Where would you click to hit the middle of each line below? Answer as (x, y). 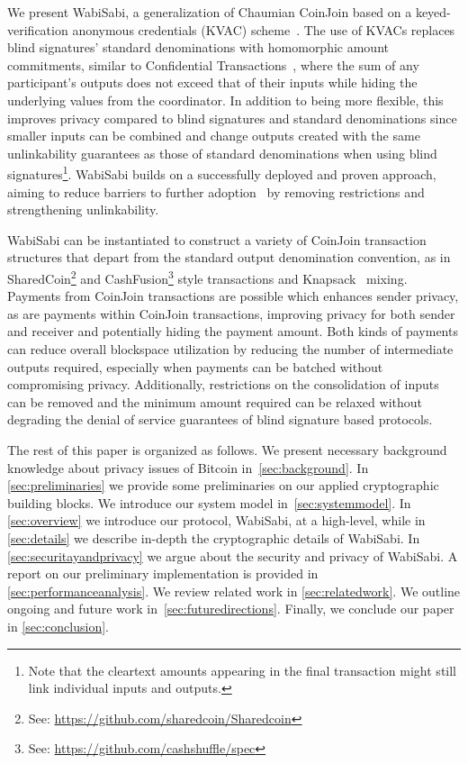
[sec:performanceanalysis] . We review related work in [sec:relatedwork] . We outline (234, 591)
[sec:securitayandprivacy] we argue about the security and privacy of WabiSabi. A (233, 555)
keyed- (433, 12)
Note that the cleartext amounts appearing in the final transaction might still (242, 670)
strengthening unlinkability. (83, 209)
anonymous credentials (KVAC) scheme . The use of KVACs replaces (264, 29)
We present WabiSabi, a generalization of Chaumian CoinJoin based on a (210, 12)
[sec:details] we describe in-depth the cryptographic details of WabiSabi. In (214, 537)
